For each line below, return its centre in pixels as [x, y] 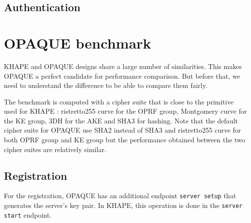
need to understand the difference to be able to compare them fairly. [106, 85]
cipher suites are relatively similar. [55, 149]
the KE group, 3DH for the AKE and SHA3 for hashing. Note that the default [121, 120]
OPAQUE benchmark [78, 43]
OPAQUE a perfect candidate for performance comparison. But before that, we [122, 76]
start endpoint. [28, 214]
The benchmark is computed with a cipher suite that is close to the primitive [119, 101]
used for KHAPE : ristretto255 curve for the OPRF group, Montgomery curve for [125, 111]
